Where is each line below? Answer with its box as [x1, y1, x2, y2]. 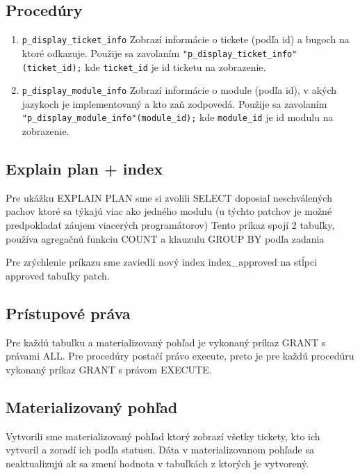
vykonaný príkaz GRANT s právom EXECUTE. [6, 362, 212, 376]
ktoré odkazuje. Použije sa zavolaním [22, 45, 180, 60]
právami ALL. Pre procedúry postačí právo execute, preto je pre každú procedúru [6, 348, 354, 363]
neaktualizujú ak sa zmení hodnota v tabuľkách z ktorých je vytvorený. [6, 456, 309, 470]
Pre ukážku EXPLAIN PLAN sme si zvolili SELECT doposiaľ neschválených [6, 190, 332, 204]
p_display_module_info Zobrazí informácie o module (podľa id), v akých [22, 83, 337, 97]
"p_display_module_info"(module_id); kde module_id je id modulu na [22, 110, 334, 124]
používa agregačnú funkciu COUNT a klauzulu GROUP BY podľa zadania [6, 231, 325, 245]
